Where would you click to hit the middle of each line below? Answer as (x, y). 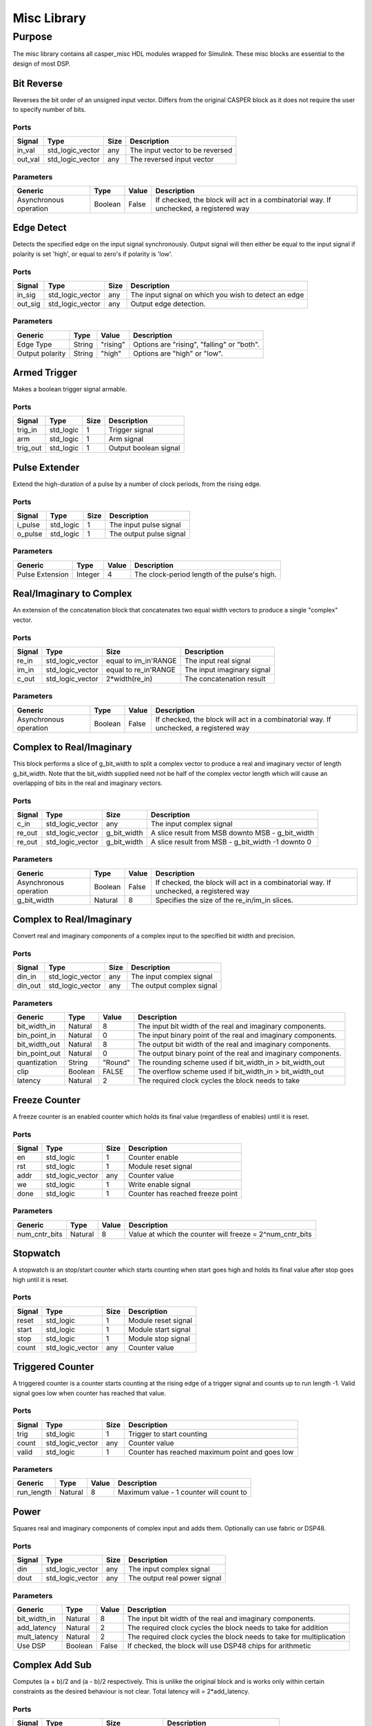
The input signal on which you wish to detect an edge (217, 295)
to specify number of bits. (49, 110)
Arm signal (126, 439)
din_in (27, 977)
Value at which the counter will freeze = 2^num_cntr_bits (220, 1234)
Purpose (33, 37)
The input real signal (217, 661)
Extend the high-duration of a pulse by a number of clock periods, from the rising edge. (137, 484)
